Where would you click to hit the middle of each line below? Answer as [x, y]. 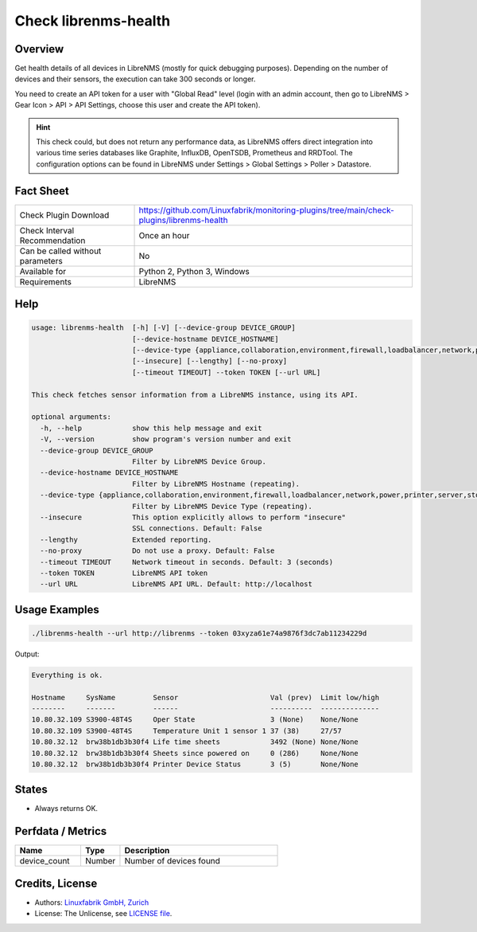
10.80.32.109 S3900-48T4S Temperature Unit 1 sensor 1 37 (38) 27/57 [186, 730]
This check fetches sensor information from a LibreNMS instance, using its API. [195, 395]
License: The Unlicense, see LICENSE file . [103, 914]
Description [147, 851]
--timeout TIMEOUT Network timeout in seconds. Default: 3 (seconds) [187, 562]
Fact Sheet [42, 191]
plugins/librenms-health [183, 220]
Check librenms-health [93, 21]
